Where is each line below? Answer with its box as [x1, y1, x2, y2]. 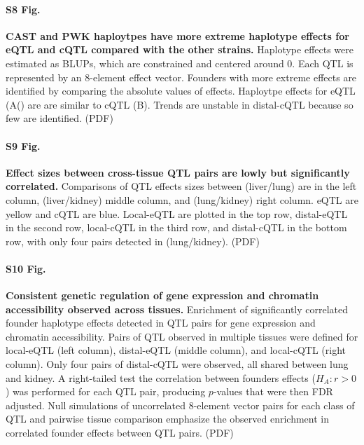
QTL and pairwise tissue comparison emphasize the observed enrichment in [6, 411, 329, 426]
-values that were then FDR [213, 384, 333, 399]
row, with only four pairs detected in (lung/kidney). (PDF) [6, 233, 260, 248]
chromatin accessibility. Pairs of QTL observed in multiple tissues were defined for [6, 329, 358, 343]
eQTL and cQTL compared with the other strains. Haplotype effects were [6, 42, 353, 57]
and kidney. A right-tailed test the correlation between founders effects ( [6, 370, 316, 385]
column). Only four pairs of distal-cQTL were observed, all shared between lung [6, 357, 349, 371]
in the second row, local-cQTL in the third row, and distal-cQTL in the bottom [6, 220, 347, 235]
